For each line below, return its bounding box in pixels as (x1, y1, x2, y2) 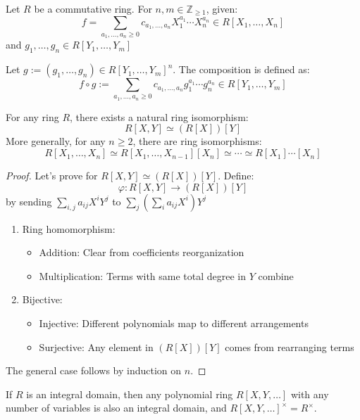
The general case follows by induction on (6, 363, 182, 378)
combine (258, 268, 294, 283)
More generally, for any (6, 134, 106, 148)
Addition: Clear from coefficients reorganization (39, 245, 244, 260)
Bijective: (22, 292, 63, 307)
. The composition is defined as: (173, 62, 310, 77)
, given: (206, 1, 238, 15)
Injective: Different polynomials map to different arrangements (39, 316, 309, 331)
